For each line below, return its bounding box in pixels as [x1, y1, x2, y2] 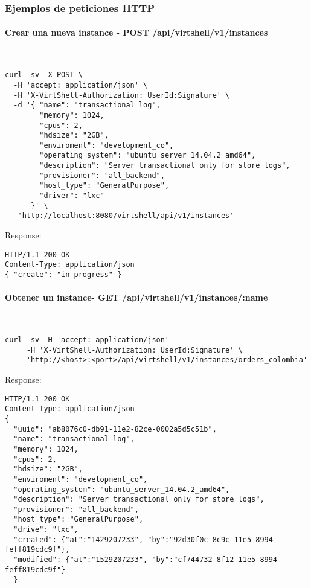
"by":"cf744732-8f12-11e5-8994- [152, 555, 282, 564]
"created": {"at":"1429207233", [13, 535, 144, 544]
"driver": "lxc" [39, 191, 104, 200]
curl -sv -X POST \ [5, 71, 83, 80]
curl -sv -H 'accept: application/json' [5, 336, 170, 345]
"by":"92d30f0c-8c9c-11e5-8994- [147, 535, 278, 544]
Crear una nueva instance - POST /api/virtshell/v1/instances [5, 26, 268, 39]
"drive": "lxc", [13, 525, 79, 534]
